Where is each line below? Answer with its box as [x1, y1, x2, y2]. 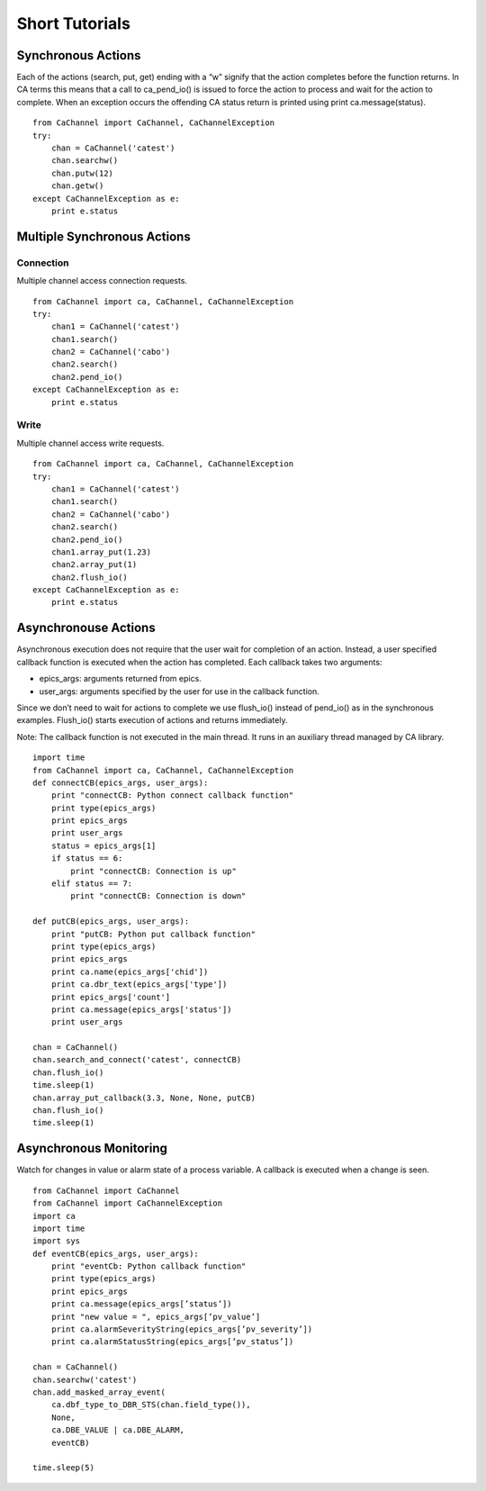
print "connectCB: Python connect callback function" [50, 791, 294, 800]
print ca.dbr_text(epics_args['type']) [50, 980, 228, 989]
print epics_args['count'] [50, 991, 171, 1002]
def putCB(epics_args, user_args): [32, 917, 190, 926]
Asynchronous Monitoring [16, 1141, 168, 1156]
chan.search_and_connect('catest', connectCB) [32, 1054, 242, 1065]
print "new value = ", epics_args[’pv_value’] [50, 1311, 261, 1322]
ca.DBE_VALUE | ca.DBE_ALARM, [50, 1425, 184, 1435]
